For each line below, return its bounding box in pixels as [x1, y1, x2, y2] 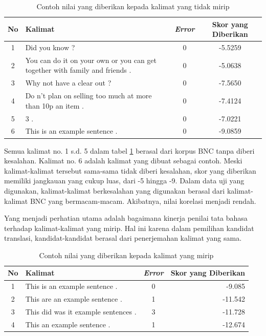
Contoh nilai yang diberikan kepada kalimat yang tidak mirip [36, 1, 230, 11]
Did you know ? [25, 42, 75, 53]
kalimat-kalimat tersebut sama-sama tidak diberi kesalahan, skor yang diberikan [4, 165, 256, 176]
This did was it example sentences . [25, 306, 137, 317]
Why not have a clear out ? [25, 77, 112, 88]
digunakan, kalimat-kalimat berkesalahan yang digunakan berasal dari [4, 185, 225, 196]
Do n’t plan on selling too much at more [25, 90, 152, 101]
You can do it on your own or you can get [25, 54, 157, 65]
